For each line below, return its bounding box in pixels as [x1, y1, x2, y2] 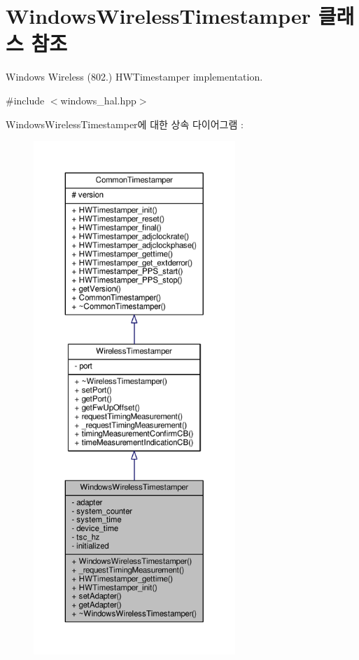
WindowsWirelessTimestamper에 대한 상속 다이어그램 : [6, 116, 244, 131]
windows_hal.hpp [60, 92, 136, 107]
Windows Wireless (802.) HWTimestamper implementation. [6, 69, 263, 84]
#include [6, 92, 45, 107]
